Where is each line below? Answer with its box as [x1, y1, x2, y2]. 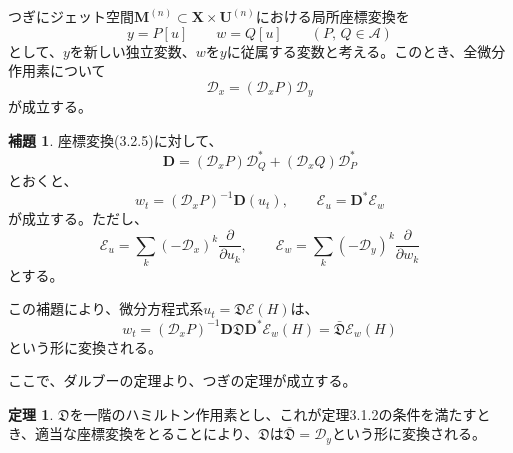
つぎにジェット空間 [8, 6, 134, 26]
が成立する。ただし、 [8, 208, 148, 229]
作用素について [8, 60, 106, 81]
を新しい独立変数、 [69, 40, 196, 61]
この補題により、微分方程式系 [8, 298, 204, 319]
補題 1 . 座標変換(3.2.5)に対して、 [8, 129, 223, 150]
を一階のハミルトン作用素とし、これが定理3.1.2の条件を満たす [69, 403, 477, 424]
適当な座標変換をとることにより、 [35, 423, 259, 444]
